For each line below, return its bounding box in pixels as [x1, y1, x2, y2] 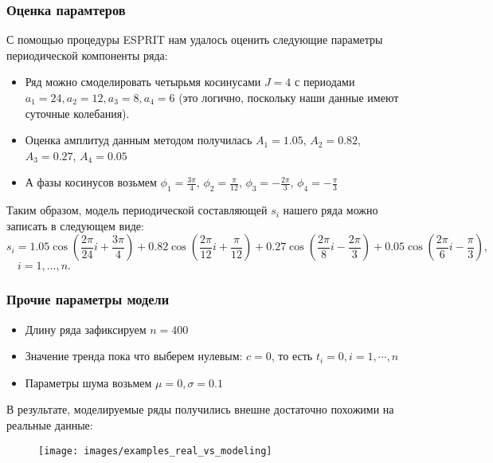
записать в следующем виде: [6, 217, 144, 233]
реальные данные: [6, 416, 93, 433]
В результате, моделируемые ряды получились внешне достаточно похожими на [6, 401, 394, 418]
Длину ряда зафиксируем [25, 320, 147, 337]
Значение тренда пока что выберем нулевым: [25, 347, 243, 364]
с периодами [295, 73, 355, 90]
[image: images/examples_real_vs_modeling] [38, 445, 272, 457]
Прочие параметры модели [6, 289, 170, 309]
